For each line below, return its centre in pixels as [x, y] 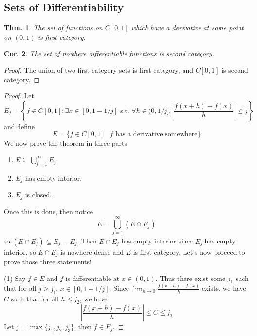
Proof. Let [19, 96]
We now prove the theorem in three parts [65, 143]
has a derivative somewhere [156, 135]
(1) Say [15, 278]
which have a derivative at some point [187, 28]
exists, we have [224, 288]
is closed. [38, 195]
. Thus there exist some [191, 278]
